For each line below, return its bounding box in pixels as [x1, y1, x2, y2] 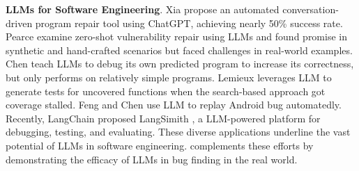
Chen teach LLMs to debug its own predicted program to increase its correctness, [6, 56, 354, 71]
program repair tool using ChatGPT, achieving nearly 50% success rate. [35, 15, 343, 30]
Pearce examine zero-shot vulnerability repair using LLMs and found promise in [6, 29, 347, 44]
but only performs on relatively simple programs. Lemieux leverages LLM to [6, 70, 332, 84]
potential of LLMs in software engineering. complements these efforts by [6, 138, 314, 152]
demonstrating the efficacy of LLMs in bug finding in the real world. [6, 152, 298, 166]
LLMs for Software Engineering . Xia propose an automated [6, 2, 280, 16]
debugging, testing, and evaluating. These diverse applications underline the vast [6, 124, 351, 139]
